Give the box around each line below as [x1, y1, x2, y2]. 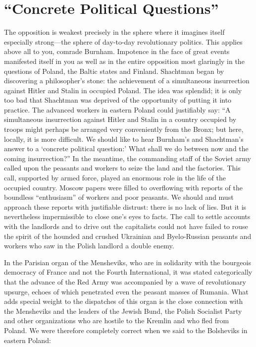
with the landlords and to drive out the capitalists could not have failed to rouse [4, 221, 248, 231]
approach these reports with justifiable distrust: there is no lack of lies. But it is [4, 201, 247, 212]
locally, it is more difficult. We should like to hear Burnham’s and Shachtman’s [4, 133, 244, 144]
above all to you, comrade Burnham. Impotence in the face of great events [4, 46, 230, 57]
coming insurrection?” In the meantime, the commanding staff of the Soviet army [4, 153, 251, 163]
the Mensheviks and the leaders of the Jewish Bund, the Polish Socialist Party [4, 305, 242, 316]
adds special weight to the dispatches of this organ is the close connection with [4, 296, 243, 306]
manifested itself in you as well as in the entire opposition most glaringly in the [4, 56, 245, 66]
